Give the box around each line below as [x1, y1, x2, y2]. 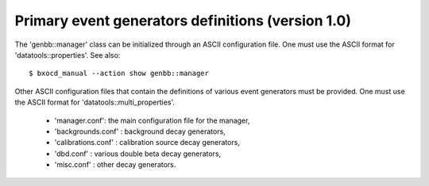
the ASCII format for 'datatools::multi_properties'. [14, 97, 175, 107]
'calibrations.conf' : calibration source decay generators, [54, 138, 240, 147]
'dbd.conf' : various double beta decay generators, [54, 149, 222, 158]
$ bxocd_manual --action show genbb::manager [29, 69, 210, 78]
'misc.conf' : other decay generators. [54, 160, 176, 169]
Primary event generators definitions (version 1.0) [14, 12, 352, 29]
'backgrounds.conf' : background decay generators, [54, 127, 226, 136]
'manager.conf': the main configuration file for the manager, [54, 116, 250, 125]
